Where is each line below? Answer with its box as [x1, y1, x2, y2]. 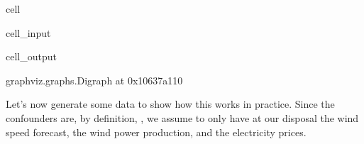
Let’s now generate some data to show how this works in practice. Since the [6, 96, 335, 111]
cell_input [6, 25, 51, 40]
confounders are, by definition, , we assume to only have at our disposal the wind [6, 110, 359, 125]
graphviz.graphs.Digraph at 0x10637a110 [6, 72, 183, 87]
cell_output [6, 49, 57, 64]
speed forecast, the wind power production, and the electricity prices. [6, 124, 307, 139]
